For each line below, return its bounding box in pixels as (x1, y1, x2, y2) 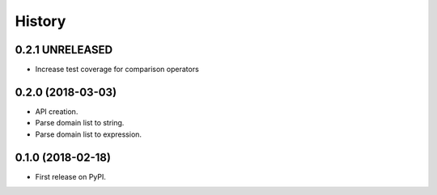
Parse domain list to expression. (35, 129, 142, 139)
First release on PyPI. (35, 172, 107, 181)
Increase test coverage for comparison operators (35, 65, 200, 74)
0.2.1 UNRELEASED (15, 43, 113, 57)
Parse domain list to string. (35, 118, 125, 128)
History (15, 12, 66, 30)
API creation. (35, 106, 78, 117)
